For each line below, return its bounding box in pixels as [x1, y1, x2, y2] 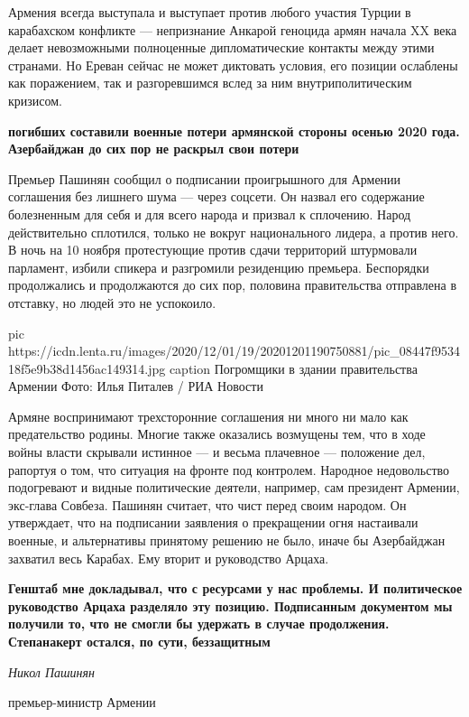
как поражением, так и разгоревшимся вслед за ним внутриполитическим [8, 73, 412, 92]
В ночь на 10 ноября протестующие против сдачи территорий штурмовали [8, 240, 418, 259]
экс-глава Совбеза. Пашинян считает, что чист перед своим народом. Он [8, 495, 407, 514]
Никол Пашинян [8, 662, 95, 681]
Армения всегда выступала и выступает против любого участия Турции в [8, 3, 411, 21]
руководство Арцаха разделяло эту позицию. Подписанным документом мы [8, 596, 453, 615]
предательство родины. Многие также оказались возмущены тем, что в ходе [8, 424, 426, 443]
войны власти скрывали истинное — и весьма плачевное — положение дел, [8, 442, 426, 461]
